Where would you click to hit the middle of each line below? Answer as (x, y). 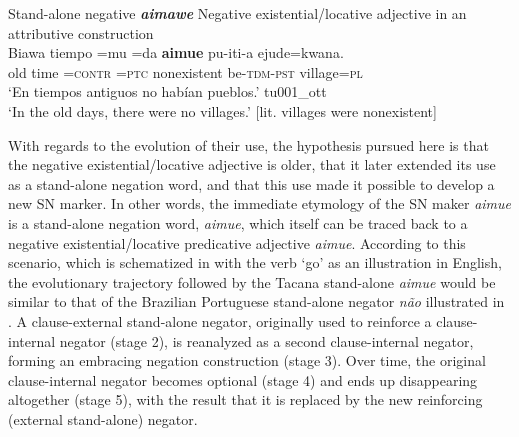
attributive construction (81, 32)
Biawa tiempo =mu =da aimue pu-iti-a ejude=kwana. (176, 52)
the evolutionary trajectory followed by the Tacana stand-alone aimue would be (252, 281)
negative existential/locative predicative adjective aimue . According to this (237, 242)
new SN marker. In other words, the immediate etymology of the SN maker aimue (259, 203)
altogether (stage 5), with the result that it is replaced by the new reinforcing (245, 399)
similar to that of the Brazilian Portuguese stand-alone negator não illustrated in (256, 301)
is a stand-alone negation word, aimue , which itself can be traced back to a (238, 222)
